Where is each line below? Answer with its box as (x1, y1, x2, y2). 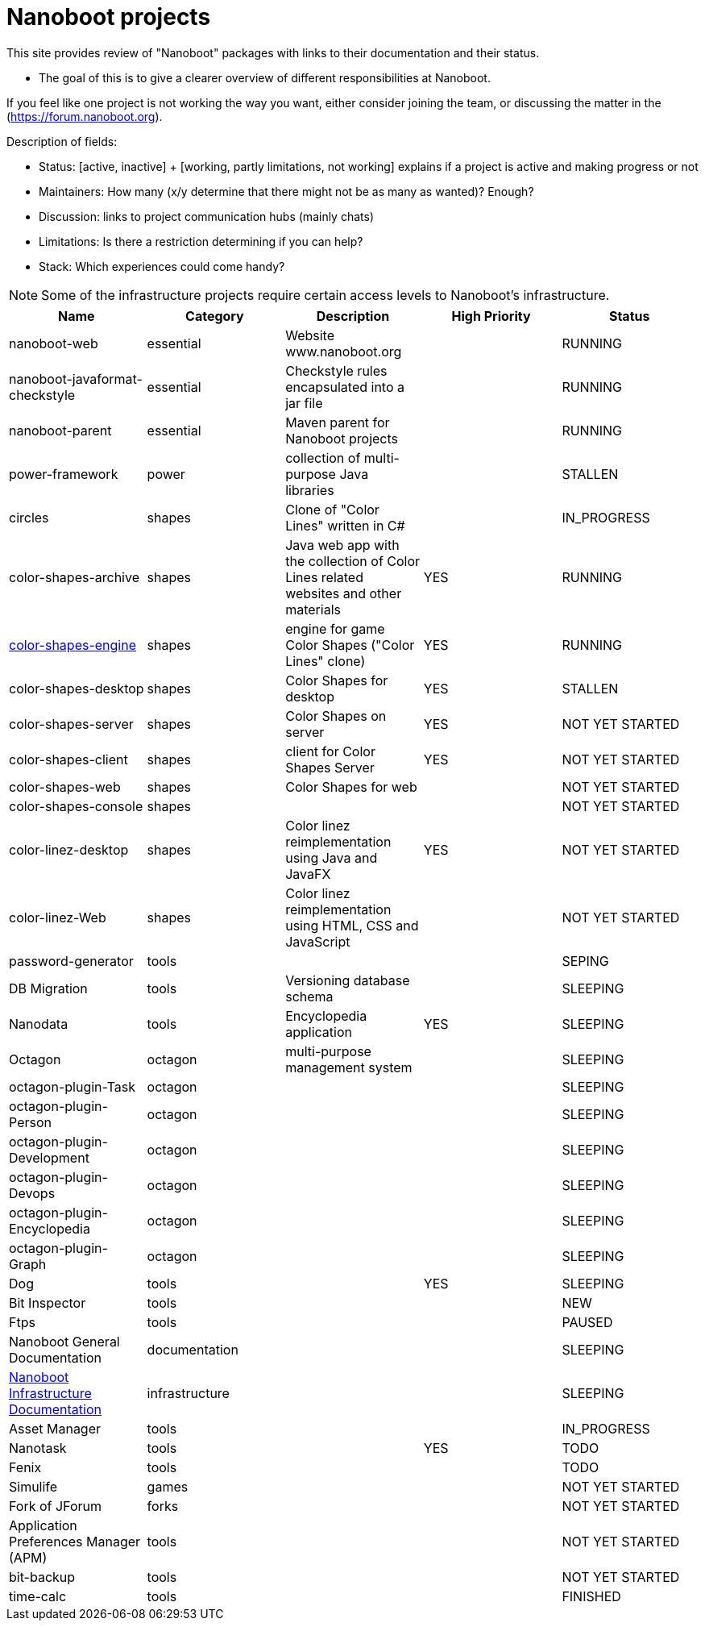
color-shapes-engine (9, 636, 137, 653)
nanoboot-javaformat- (9, 370, 143, 387)
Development (9, 1149, 89, 1166)
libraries (285, 481, 334, 498)
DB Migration (9, 980, 88, 997)
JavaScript (285, 933, 350, 950)
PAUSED (562, 1313, 613, 1330)
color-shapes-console (9, 797, 143, 814)
